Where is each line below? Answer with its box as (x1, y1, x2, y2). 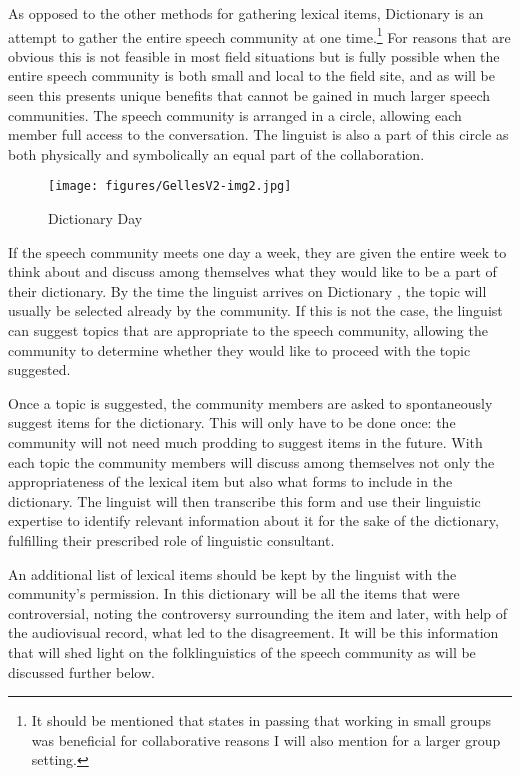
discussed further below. (8, 661, 155, 682)
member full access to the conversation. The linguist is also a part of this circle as (8, 124, 509, 145)
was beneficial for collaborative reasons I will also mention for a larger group (31, 729, 501, 750)
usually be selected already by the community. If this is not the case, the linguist (8, 300, 503, 321)
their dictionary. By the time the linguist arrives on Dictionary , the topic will (8, 280, 487, 301)
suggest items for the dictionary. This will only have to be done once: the (8, 412, 456, 433)
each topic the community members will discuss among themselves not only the (8, 451, 495, 472)
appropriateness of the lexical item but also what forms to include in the (8, 471, 453, 492)
